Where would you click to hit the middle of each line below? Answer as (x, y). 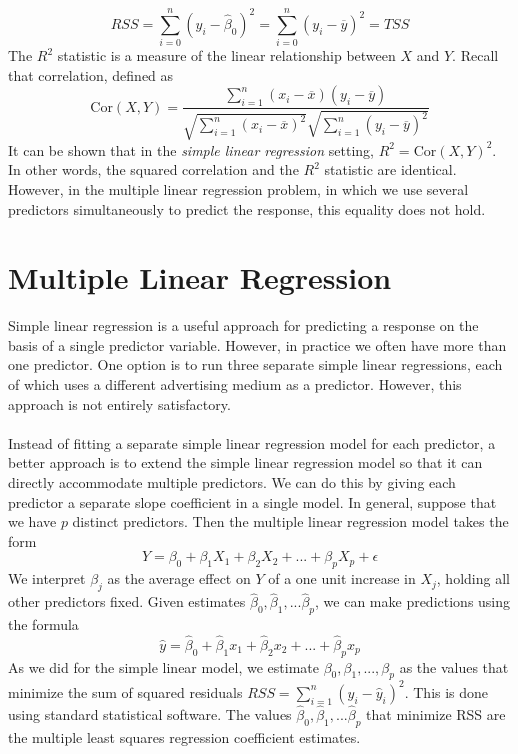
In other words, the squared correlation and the (153, 169)
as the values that (454, 666)
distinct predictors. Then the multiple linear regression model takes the (290, 521)
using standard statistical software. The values (150, 714)
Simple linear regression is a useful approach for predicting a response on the (243, 325)
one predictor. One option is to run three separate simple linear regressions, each (255, 364)
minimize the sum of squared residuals (125, 691)
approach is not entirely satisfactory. (119, 403)
